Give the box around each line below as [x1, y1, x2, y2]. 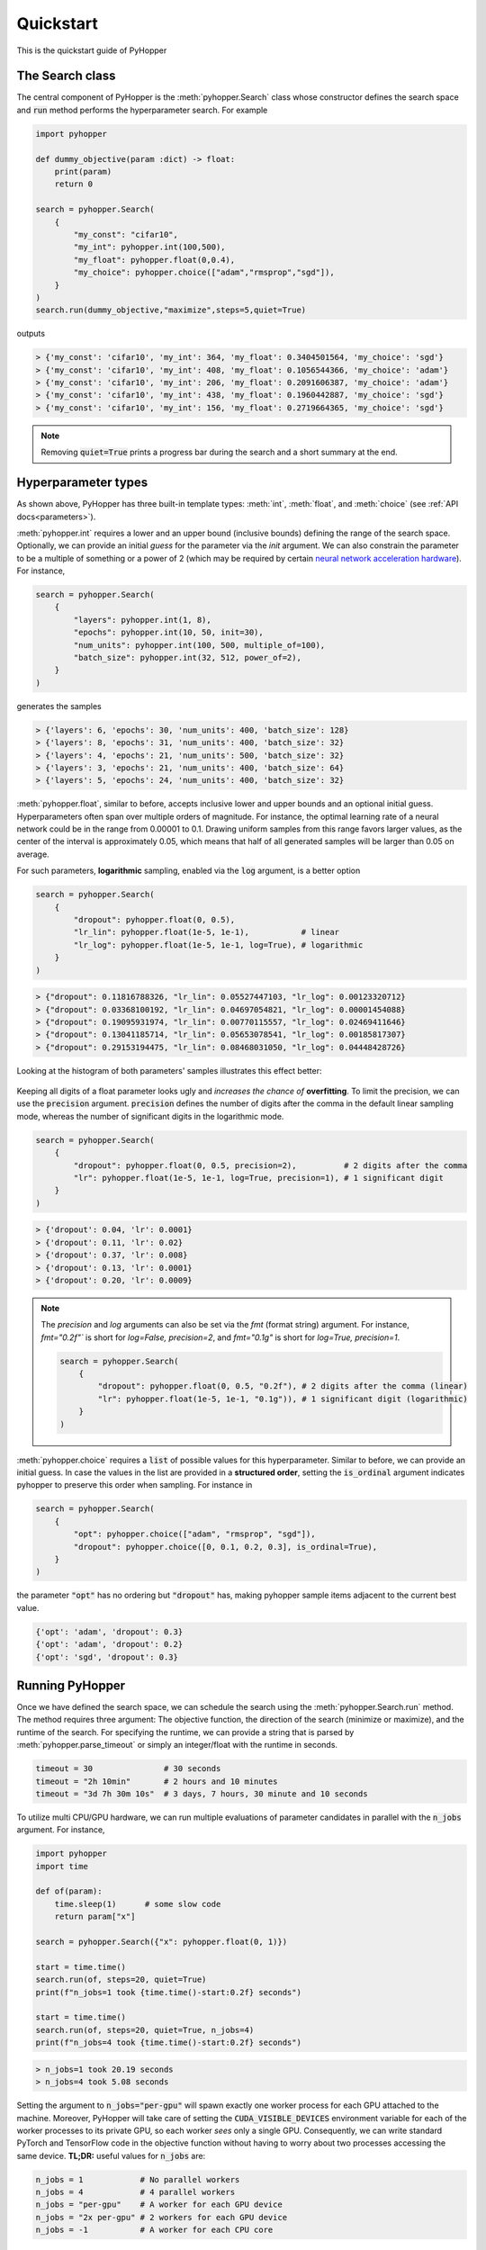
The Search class [16, 68, 116, 84]
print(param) [54, 166, 112, 176]
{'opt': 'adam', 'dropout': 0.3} [35, 1626, 184, 1637]
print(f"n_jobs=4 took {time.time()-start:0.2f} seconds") [35, 2038, 301, 2047]
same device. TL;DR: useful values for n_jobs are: [16, 2150, 206, 2161]
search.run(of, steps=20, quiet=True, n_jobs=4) [35, 2025, 255, 2035]
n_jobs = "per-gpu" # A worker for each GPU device [35, 2200, 283, 2209]
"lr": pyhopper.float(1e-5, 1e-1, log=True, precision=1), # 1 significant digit [73, 1173, 445, 1183]
